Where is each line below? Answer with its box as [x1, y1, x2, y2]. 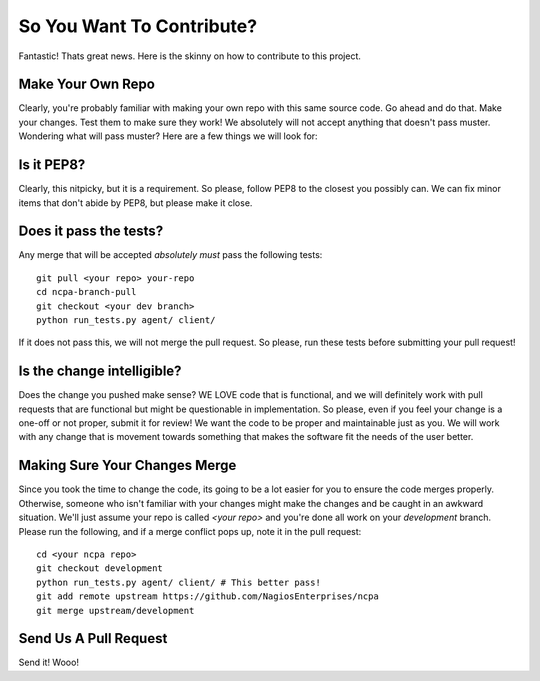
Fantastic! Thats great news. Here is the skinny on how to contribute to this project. [18, 50, 362, 62]
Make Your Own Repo [18, 76, 155, 93]
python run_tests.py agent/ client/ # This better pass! [36, 576, 322, 588]
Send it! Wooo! [18, 656, 80, 669]
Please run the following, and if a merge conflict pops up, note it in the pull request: [18, 525, 362, 537]
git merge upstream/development [36, 605, 195, 616]
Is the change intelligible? [18, 363, 182, 380]
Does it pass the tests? [18, 223, 164, 240]
